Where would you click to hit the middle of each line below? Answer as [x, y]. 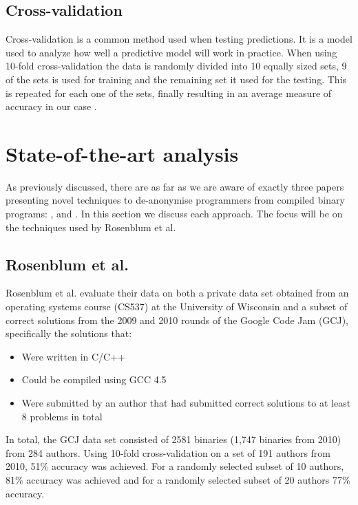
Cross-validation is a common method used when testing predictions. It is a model [179, 39]
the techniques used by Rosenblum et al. [91, 227]
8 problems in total [62, 416]
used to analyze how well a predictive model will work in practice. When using [171, 52]
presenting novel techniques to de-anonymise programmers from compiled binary [175, 200]
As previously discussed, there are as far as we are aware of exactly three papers [175, 186]
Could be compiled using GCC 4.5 [94, 379]
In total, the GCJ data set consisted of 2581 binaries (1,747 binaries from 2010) [173, 439]
